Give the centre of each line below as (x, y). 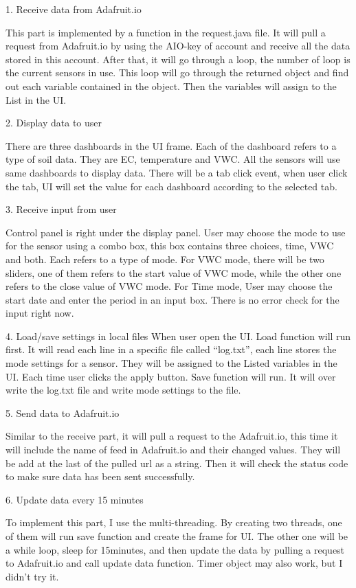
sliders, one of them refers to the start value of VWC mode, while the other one (174, 272)
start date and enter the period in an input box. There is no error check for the (173, 299)
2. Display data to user (54, 123)
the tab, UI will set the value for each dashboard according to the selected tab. (171, 186)
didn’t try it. (32, 576)
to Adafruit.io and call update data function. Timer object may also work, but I (174, 563)
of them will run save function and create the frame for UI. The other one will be (177, 536)
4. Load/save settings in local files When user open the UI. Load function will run (178, 336)
